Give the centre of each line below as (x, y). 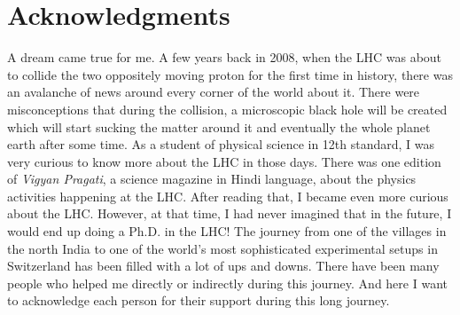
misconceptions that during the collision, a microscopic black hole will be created (227, 109)
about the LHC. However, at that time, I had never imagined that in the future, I (230, 213)
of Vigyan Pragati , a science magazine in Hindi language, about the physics (212, 179)
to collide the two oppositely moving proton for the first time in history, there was (230, 74)
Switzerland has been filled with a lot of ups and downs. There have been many (223, 266)
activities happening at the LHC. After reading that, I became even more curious (228, 196)
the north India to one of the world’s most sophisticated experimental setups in (222, 248)
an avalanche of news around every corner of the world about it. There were (214, 92)
